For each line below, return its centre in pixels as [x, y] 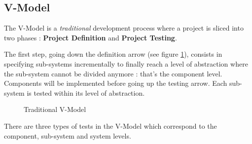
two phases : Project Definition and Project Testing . [90, 37]
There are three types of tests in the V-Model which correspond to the [110, 126]
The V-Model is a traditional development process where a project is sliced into [124, 28]
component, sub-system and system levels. [68, 135]
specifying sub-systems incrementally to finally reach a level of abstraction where [126, 63]
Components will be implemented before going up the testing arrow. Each [116, 83]
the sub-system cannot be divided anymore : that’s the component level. [113, 73]
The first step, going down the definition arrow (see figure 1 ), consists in [113, 54]
